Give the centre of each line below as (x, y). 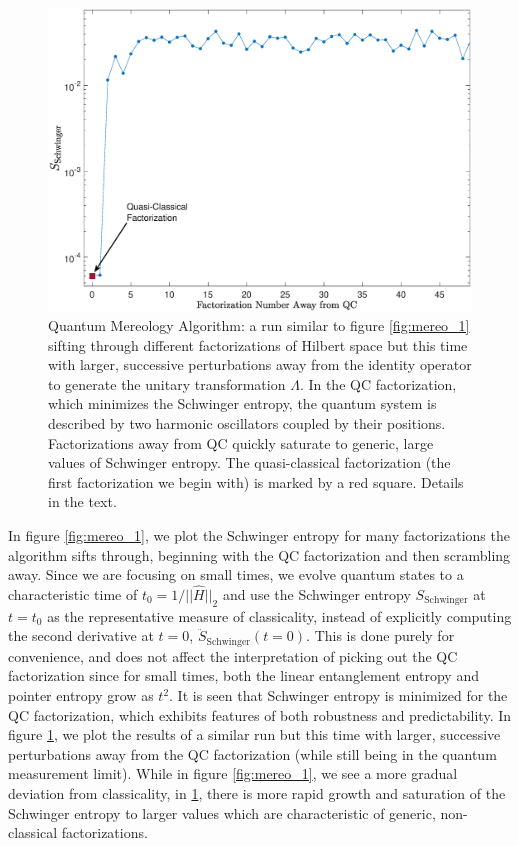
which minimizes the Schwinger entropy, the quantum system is (242, 403)
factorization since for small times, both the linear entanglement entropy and (243, 675)
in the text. (82, 501)
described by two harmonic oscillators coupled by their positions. (247, 423)
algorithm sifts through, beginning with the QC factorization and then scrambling (259, 554)
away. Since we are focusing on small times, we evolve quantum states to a (236, 574)
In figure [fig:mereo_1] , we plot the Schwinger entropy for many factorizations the (259, 535)
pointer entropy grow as (81, 695)
